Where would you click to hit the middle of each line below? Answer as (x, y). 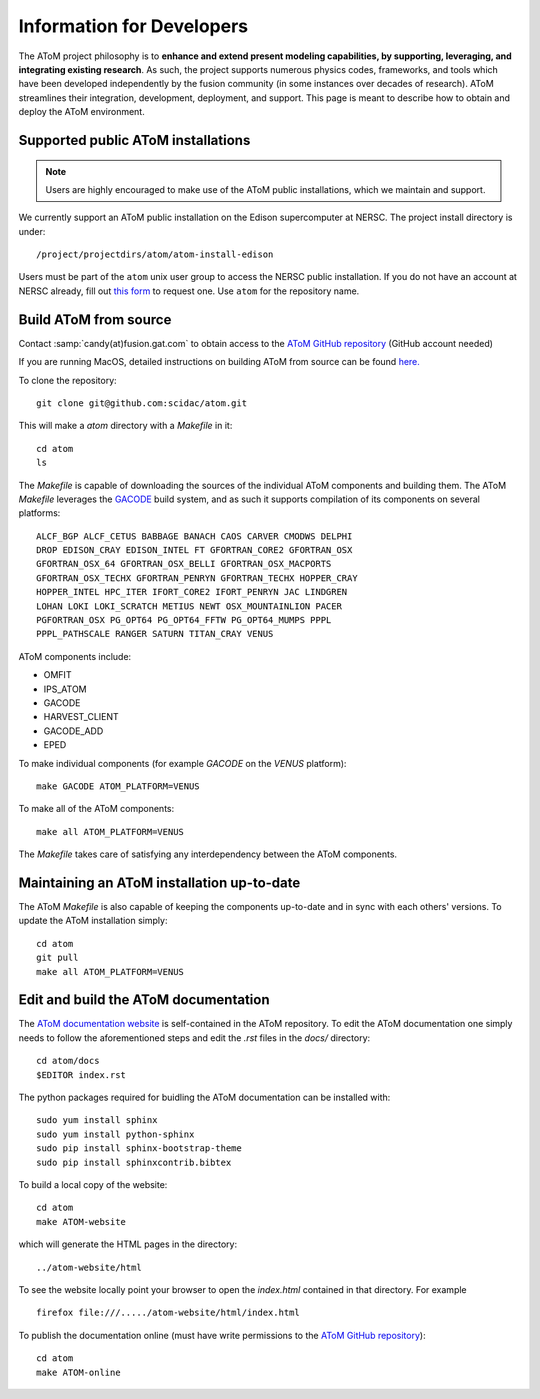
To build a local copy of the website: (93, 1184)
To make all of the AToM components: (96, 809)
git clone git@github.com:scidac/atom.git (142, 403)
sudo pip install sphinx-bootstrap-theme (139, 1148)
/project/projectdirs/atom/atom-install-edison (155, 254)
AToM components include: (75, 656)
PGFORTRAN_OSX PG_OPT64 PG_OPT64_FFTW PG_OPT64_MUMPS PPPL (184, 620)
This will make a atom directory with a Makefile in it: (125, 426)
